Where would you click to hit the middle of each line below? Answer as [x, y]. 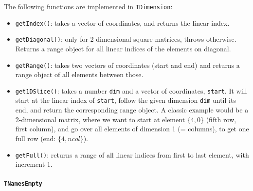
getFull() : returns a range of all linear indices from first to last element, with [132, 154]
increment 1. [34, 164]
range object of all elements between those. [79, 74]
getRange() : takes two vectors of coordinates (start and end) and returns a [127, 65]
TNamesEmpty [23, 184]
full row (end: [36, 138]
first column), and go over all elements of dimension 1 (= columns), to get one [132, 129]
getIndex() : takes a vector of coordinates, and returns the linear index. [122, 23]
